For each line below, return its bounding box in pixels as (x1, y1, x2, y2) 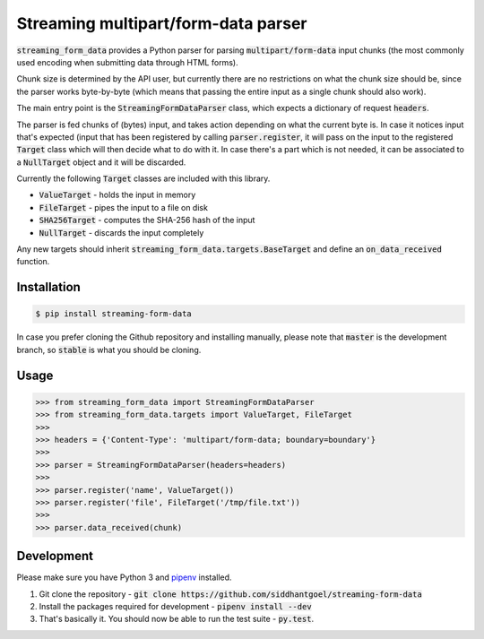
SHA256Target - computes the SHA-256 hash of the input (39, 215, 255, 226)
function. (16, 256, 50, 267)
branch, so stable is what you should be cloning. (16, 344, 202, 355)
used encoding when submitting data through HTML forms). (16, 56, 238, 67)
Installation (16, 280, 81, 295)
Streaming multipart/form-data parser (16, 13, 307, 33)
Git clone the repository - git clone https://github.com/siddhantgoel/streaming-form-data (39, 588, 423, 600)
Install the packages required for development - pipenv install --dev (39, 600, 313, 611)
